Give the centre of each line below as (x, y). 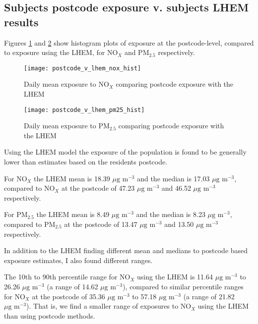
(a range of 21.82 (209, 296)
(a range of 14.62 (72, 286)
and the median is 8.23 (171, 214)
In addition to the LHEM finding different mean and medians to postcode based (126, 250)
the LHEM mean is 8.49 (73, 214)
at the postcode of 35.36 (68, 296)
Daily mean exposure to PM (67, 126)
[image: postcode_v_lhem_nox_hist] (83, 68)
